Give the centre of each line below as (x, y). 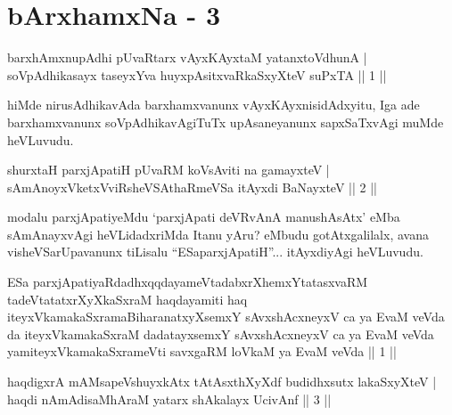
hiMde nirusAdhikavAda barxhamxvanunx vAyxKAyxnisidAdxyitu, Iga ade (214, 105)
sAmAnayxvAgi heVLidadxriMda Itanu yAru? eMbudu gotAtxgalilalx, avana (218, 234)
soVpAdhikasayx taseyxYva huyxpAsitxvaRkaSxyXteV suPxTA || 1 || (197, 74)
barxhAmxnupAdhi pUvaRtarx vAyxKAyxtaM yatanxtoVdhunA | (187, 57)
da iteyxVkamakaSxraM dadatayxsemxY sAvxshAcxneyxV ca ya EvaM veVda (221, 334)
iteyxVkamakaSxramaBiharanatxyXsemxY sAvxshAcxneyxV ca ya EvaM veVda (226, 317)
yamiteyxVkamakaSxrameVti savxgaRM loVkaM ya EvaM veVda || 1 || (202, 351)
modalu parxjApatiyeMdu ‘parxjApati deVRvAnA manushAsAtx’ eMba (204, 217)
